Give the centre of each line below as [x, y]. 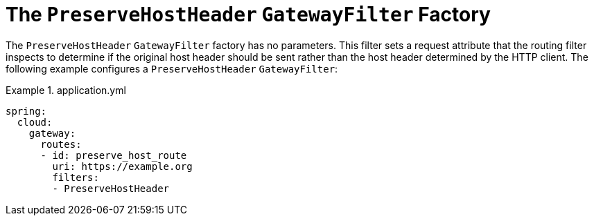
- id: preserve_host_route [114, 155]
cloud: [35, 122]
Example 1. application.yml [66, 90]
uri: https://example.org [122, 166]
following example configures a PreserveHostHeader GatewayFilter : [172, 68]
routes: [61, 144]
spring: [26, 111]
